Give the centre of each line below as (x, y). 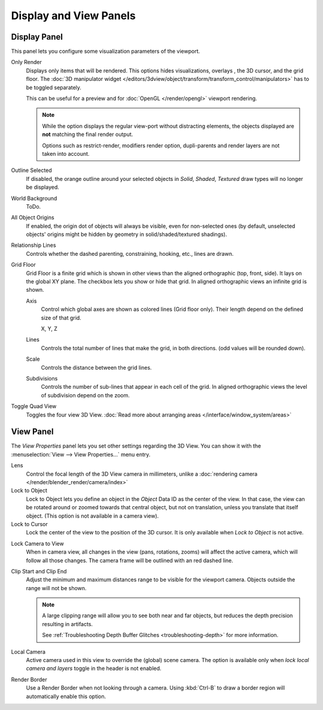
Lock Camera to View (37, 543)
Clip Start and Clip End (39, 571)
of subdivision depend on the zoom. (85, 395)
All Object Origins (33, 217)
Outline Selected (31, 170)
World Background (34, 198)
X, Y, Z (49, 329)
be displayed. (43, 187)
